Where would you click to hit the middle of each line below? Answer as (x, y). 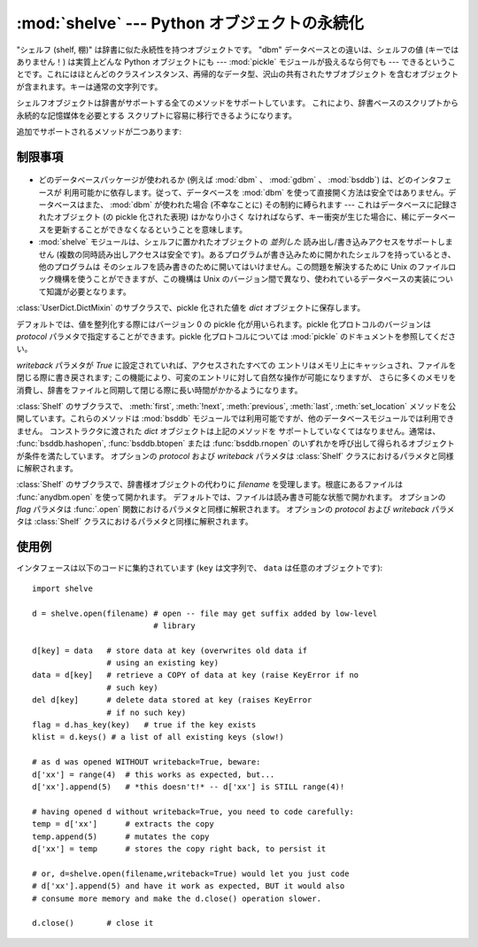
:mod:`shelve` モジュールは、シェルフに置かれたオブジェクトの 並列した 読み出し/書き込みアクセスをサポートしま (246, 242)
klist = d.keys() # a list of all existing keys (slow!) (158, 737)
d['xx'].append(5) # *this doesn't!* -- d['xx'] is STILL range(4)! (189, 787)
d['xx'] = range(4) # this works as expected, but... (154, 774)
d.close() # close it (93, 923)
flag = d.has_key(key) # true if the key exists (144, 725)
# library (175, 625)
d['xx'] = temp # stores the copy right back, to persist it (179, 849)
